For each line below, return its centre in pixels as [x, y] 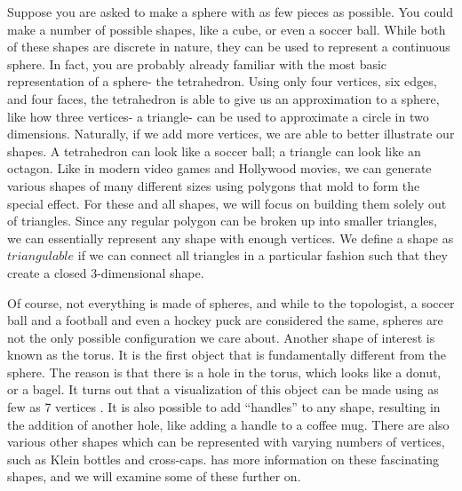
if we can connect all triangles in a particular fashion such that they [263, 255]
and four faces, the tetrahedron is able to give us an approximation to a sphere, [223, 98]
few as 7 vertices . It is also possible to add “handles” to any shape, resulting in [224, 407]
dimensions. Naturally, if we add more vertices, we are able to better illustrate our [231, 134]
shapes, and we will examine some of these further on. [154, 476]
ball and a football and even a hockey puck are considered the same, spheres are [225, 320]
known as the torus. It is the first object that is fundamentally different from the [227, 355]
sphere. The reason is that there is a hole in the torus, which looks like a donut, [224, 372]
